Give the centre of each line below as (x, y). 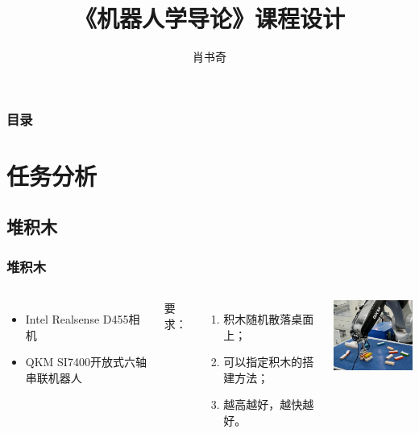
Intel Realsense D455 (77, 319)
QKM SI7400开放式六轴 (86, 362)
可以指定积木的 (263, 362)
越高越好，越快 (263, 404)
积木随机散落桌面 (269, 319)
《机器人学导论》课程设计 (209, 18)
